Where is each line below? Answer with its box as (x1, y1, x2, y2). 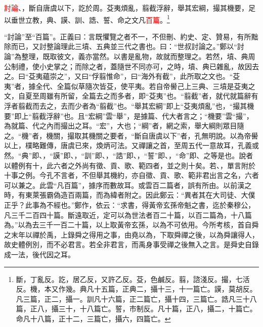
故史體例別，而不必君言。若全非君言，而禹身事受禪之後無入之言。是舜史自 (4, 239, 252, 250)
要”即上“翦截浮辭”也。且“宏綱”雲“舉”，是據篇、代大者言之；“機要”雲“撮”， (4, 110, 253, 121)
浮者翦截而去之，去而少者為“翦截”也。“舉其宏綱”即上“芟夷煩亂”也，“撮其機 (4, 101, 254, 111)
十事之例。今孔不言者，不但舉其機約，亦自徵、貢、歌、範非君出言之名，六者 (4, 170, 259, 180)
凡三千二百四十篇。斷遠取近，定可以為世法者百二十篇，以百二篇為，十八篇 (4, 209, 252, 220)
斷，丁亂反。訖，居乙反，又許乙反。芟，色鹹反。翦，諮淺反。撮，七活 (16, 273, 250, 284)
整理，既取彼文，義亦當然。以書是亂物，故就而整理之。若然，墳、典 (21, 51, 248, 62)
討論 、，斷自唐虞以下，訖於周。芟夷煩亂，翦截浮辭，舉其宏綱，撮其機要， (4, 3, 248, 13)
